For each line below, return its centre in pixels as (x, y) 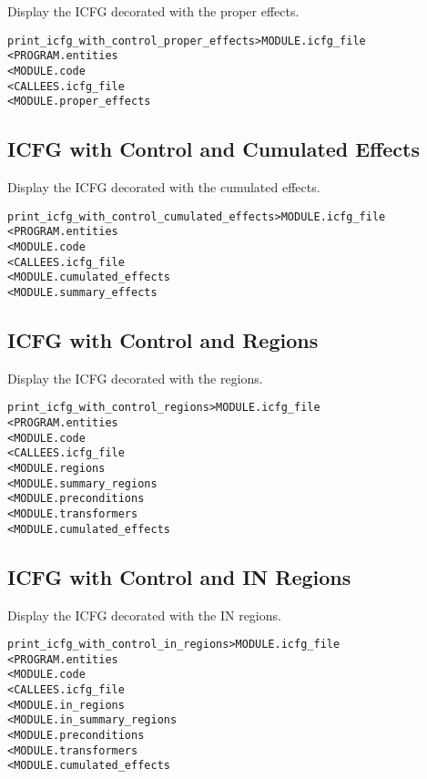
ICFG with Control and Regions (163, 340)
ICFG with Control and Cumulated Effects (213, 149)
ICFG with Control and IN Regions (179, 576)
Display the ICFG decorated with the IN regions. (144, 615)
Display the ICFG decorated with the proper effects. (153, 11)
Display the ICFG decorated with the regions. (135, 378)
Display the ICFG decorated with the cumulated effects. (164, 187)
